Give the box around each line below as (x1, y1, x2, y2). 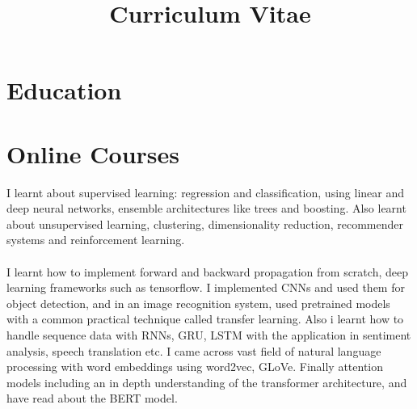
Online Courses (6, 137, 180, 170)
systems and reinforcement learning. (6, 231, 185, 248)
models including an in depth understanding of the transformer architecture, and (6, 373, 407, 390)
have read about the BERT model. (6, 390, 178, 407)
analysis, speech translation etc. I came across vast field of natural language (6, 342, 381, 359)
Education (6, 74, 122, 107)
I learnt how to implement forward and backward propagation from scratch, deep (6, 263, 408, 280)
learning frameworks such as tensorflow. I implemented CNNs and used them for (6, 279, 405, 296)
